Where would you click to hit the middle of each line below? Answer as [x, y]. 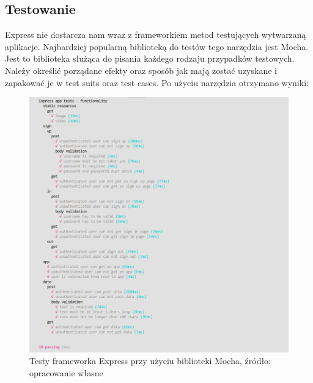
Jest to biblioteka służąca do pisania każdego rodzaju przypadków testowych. [150, 58]
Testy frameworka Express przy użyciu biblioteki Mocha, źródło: [150, 361]
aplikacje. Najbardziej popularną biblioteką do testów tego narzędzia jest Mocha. [157, 46]
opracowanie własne [66, 373]
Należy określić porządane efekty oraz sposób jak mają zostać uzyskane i [141, 70]
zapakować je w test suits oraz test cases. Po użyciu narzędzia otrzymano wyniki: [157, 82]
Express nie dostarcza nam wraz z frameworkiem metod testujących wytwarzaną [156, 35]
